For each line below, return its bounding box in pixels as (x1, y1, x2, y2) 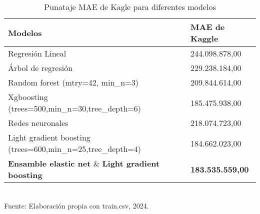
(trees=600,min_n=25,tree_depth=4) (8, 143, 141, 154)
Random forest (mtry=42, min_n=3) (8, 76, 138, 88)
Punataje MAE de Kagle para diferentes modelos (44, 1, 216, 12)
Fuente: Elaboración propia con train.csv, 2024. (4, 200, 149, 210)
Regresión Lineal (8, 47, 66, 59)
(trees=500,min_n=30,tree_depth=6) (8, 102, 141, 114)
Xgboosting (8, 91, 48, 102)
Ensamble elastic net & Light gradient (8, 157, 160, 169)
